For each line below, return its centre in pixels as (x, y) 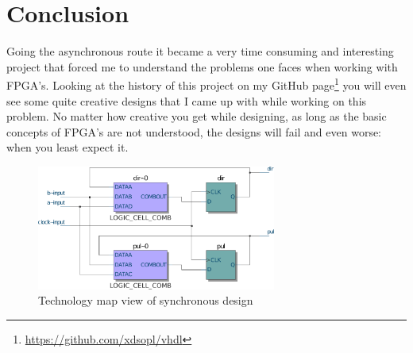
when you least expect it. (68, 147)
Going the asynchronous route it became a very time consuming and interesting (200, 51)
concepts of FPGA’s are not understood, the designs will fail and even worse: (194, 131)
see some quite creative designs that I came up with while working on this (187, 100)
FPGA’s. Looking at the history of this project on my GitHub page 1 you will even (206, 84)
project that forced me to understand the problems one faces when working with (202, 66)
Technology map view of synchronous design (146, 300)
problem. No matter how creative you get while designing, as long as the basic (197, 116)
